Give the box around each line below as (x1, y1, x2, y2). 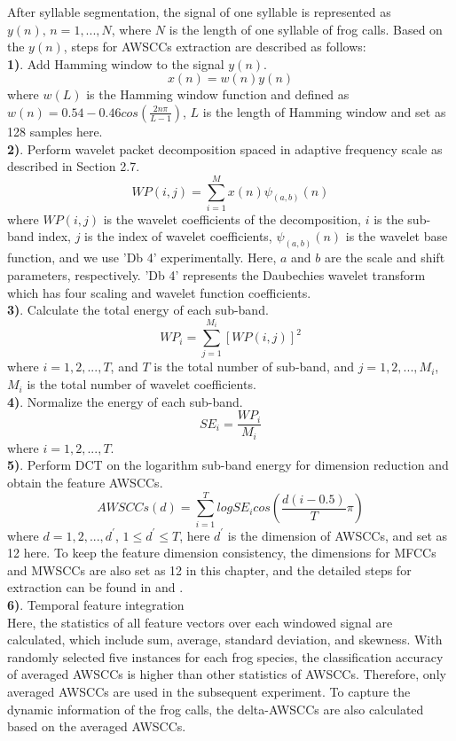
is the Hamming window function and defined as (86, 85, 350, 104)
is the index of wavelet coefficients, (84, 227, 272, 246)
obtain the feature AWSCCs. (7, 472, 163, 491)
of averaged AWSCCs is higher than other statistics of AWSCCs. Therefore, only (7, 665, 446, 683)
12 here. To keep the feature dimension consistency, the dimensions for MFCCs (7, 543, 436, 562)
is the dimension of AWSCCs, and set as (227, 526, 448, 544)
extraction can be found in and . (7, 578, 184, 597)
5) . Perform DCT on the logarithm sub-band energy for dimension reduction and (7, 456, 449, 474)
